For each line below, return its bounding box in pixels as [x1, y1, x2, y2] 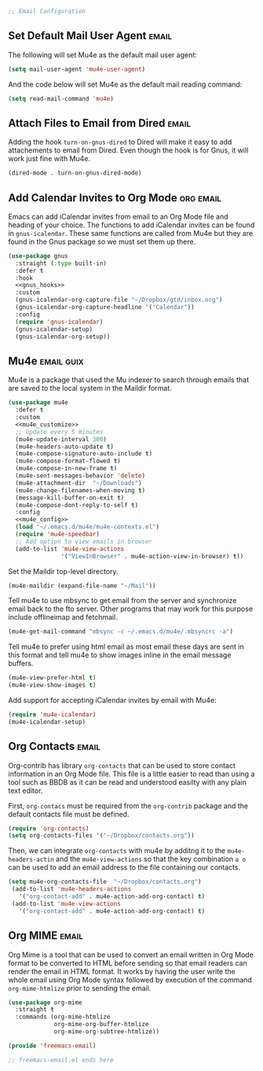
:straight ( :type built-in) [15, 259, 108, 267]
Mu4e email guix [8, 354, 84, 367]
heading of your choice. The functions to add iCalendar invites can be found [8, 220, 255, 230]
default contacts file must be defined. [8, 809, 130, 819]
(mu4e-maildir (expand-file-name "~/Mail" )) [8, 582, 156, 590]
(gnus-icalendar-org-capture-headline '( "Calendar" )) [15, 304, 195, 311]
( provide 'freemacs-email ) [8, 1042, 97, 1050]
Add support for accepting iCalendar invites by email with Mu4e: [8, 696, 217, 705]
